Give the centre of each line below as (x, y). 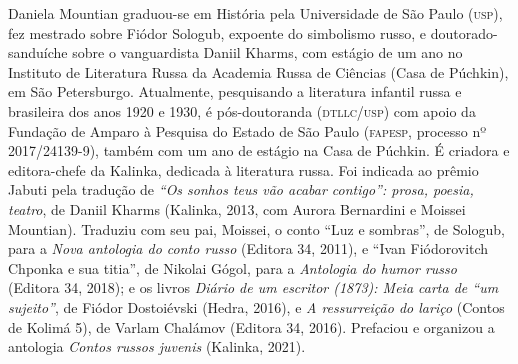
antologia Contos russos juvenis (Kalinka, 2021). (157, 346)
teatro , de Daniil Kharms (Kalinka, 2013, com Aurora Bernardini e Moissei (237, 208)
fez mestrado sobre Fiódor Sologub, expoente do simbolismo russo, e (217, 32)
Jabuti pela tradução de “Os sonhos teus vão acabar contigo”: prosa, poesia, (241, 189)
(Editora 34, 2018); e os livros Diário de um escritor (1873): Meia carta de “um (253, 287)
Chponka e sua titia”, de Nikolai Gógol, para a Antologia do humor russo (232, 267)
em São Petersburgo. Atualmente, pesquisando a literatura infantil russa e (235, 91)
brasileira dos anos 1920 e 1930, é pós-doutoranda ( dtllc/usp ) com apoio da (242, 110)
